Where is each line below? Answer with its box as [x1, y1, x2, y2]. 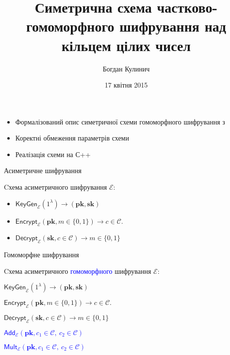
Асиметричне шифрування [4, 165, 82, 176]
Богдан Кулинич [102, 63, 150, 73]
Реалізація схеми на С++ [15, 149, 91, 159]
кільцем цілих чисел [61, 35, 191, 55]
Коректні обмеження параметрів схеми [15, 133, 129, 143]
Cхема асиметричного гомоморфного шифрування [4, 266, 151, 276]
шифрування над [119, 16, 227, 36]
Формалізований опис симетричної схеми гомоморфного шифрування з [15, 116, 225, 126]
